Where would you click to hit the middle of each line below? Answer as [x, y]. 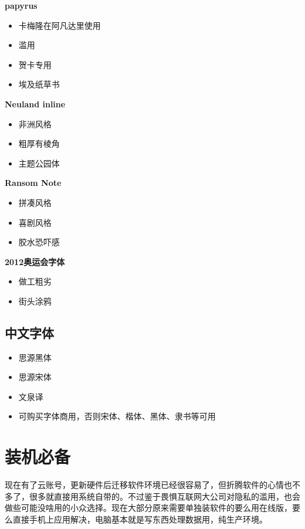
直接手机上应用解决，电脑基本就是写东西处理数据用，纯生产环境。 [140, 519]
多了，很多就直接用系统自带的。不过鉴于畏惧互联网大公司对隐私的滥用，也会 [152, 496]
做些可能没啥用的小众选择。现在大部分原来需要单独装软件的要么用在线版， [148, 508]
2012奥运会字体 [35, 261]
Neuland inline [35, 104]
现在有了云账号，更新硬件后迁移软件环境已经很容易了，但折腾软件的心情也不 [152, 485]
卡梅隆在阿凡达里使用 [60, 25]
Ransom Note [33, 183]
